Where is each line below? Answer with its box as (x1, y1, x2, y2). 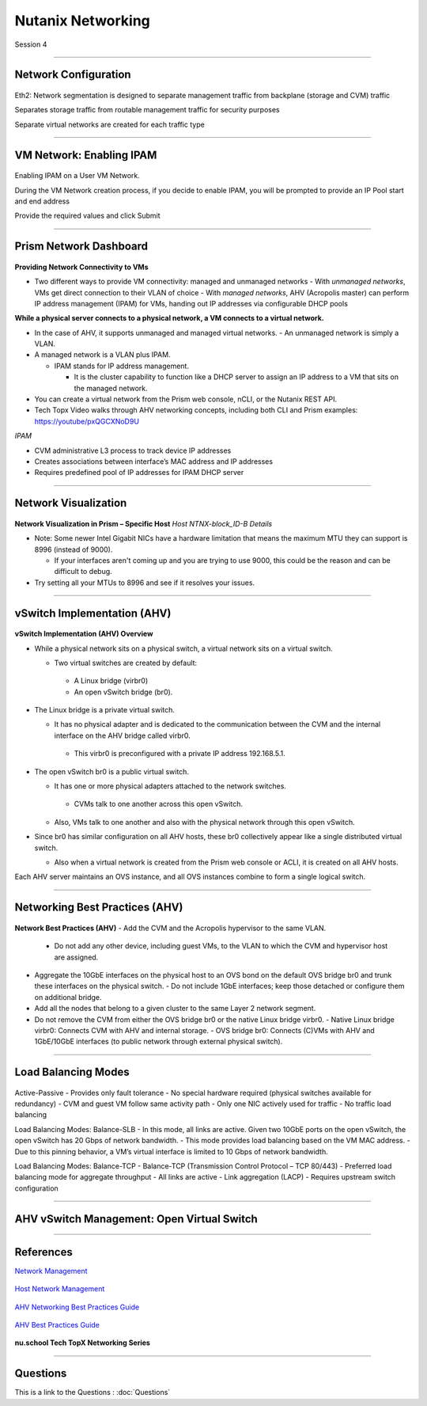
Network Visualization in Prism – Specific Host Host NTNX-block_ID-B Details (14, 519, 273, 528)
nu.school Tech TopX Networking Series (14, 1338, 150, 1347)
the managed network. (74, 383, 148, 393)
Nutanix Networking (14, 12, 150, 29)
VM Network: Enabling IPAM (14, 148, 157, 161)
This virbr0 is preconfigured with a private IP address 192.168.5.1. (74, 749, 286, 758)
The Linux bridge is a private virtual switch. (34, 705, 176, 715)
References (14, 1245, 73, 1259)
